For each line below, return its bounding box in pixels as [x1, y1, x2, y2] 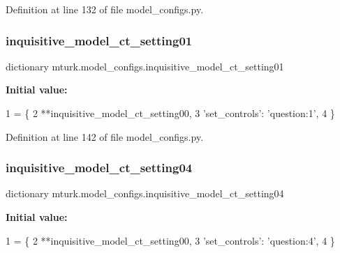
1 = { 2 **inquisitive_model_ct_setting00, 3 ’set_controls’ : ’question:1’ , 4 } [6, 106, 335, 120]
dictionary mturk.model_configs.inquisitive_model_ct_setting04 [6, 186, 284, 201]
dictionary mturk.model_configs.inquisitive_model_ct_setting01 [6, 59, 284, 73]
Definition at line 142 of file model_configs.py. [6, 129, 204, 144]
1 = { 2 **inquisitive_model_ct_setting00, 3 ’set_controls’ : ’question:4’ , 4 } [6, 233, 335, 247]
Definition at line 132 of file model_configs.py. [6, 2, 204, 16]
